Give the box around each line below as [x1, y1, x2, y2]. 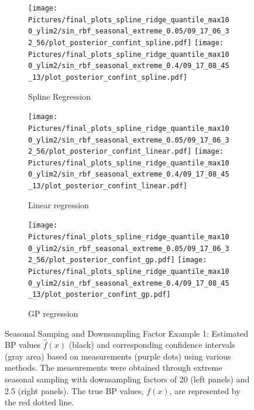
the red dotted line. [5, 396, 74, 408]
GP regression [28, 307, 78, 319]
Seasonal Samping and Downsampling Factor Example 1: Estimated [5, 327, 249, 339]
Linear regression [28, 198, 89, 211]
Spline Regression [28, 90, 91, 102]
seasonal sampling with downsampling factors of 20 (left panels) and [5, 372, 250, 385]
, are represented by [169, 384, 241, 397]
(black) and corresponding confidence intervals [68, 338, 235, 351]
